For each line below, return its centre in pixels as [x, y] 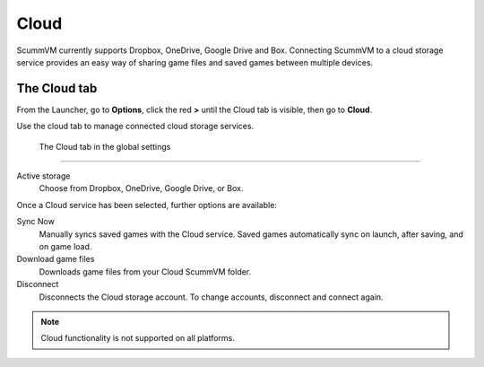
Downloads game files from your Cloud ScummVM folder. [145, 271]
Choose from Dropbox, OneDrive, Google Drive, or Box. [141, 188]
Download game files [56, 259]
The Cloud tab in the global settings [105, 146]
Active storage [43, 176]
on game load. [65, 246]
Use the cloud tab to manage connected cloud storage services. [135, 127]
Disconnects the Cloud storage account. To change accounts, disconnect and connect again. [212, 297]
